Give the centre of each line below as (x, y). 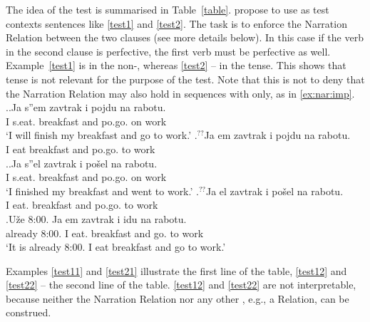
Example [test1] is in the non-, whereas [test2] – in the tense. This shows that (176, 65)
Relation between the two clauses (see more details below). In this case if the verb (185, 37)
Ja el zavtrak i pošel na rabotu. (274, 191)
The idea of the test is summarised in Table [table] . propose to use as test (168, 9)
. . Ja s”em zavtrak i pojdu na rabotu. (86, 107)
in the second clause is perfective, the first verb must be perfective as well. (168, 51)
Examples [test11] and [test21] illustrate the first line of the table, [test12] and (176, 270)
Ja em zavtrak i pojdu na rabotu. (277, 135)
